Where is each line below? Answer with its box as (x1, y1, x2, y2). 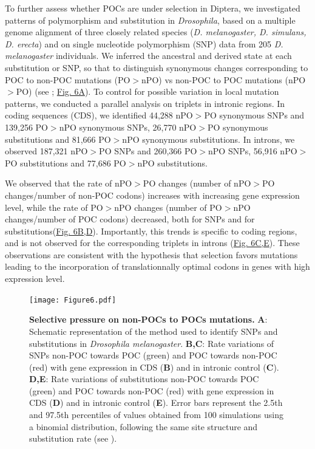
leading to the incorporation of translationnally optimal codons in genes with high (5, 260, 310, 273)
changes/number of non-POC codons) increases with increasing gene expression (5, 188, 300, 201)
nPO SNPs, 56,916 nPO (208, 145, 297, 157)
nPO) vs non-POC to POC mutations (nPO (141, 73, 306, 86)
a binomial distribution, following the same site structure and (29, 420, 258, 433)
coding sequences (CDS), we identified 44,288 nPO (5, 109, 193, 122)
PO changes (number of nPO (143, 177, 251, 190)
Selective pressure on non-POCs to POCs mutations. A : (29, 313, 268, 326)
